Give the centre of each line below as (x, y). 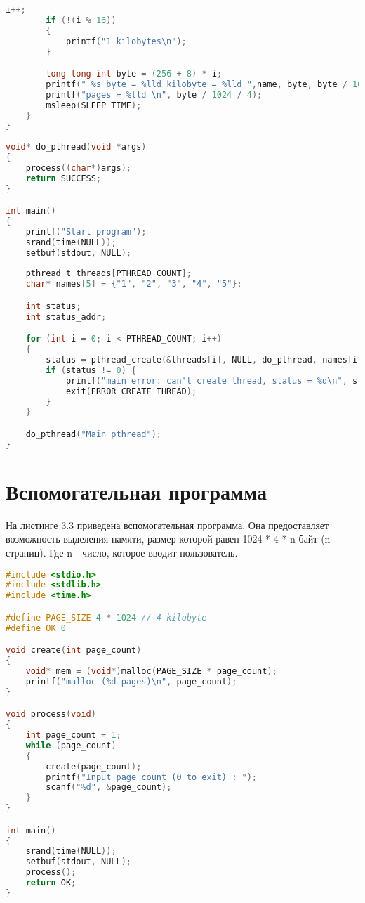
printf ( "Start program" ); (86, 232)
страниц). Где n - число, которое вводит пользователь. (122, 552)
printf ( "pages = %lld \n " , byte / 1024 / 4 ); (154, 95)
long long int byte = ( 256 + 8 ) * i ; (134, 74)
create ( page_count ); (94, 766)
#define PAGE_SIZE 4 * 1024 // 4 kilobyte (106, 617)
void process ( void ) (51, 714)
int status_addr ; (66, 317)
